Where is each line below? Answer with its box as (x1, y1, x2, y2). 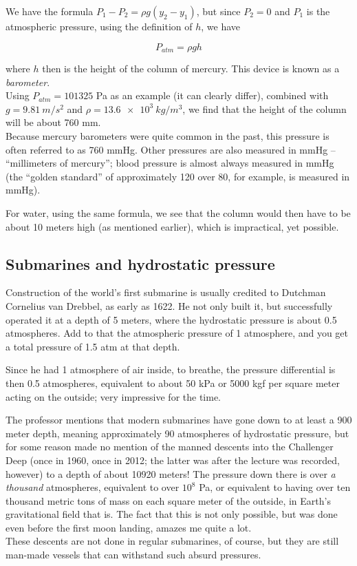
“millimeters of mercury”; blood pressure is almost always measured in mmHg (6, 156, 334, 170)
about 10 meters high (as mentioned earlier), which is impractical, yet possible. (6, 219, 339, 233)
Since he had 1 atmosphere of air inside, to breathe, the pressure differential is (6, 362, 336, 377)
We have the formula (6, 4, 94, 18)
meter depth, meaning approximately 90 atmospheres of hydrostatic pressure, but (6, 426, 349, 440)
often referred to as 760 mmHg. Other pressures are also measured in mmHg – (6, 142, 336, 156)
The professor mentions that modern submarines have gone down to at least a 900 (6, 412, 352, 427)
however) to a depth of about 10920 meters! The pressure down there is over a (6, 466, 336, 481)
